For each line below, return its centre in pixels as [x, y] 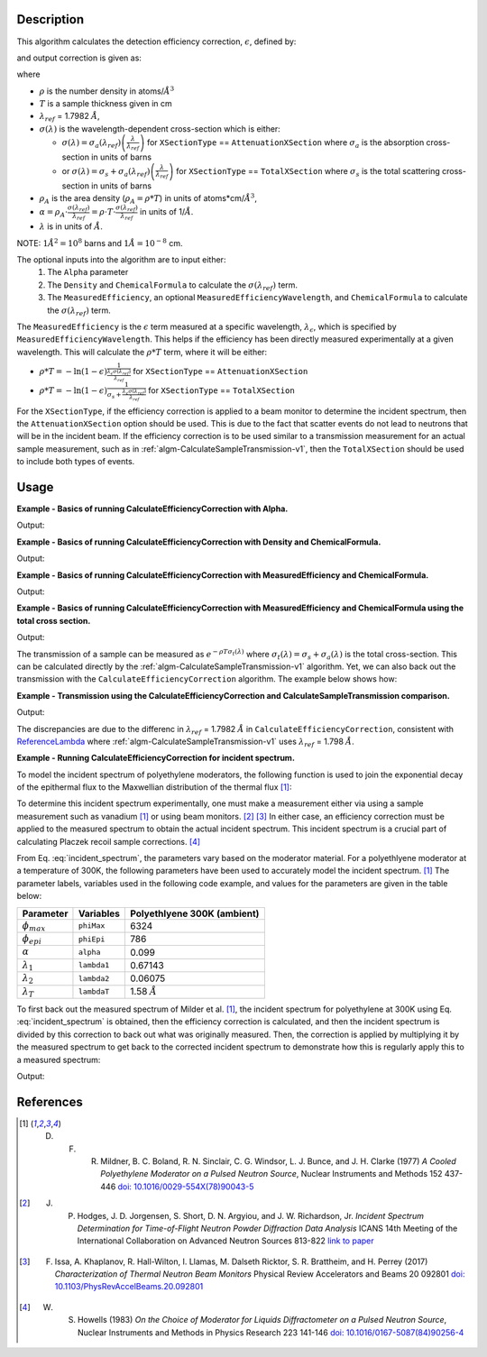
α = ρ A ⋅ [54, 214]
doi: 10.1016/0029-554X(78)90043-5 [186, 1187]
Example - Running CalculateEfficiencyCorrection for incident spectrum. [156, 758]
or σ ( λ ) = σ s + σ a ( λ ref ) [106, 172]
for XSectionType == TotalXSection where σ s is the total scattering [308, 172]
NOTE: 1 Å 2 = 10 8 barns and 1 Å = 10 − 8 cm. [100, 242]
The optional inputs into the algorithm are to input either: [121, 259]
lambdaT [94, 992]
